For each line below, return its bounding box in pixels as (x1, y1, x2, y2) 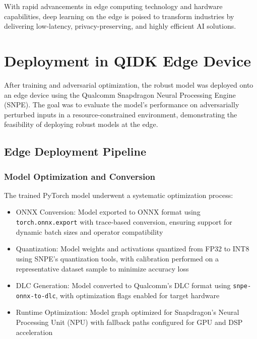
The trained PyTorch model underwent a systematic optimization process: (4, 189, 233, 200)
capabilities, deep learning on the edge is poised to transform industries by (4, 11, 234, 21)
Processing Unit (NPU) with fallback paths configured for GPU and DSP (16, 317, 243, 327)
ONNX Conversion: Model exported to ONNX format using (16, 207, 201, 217)
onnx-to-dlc (16, 292, 56, 300)
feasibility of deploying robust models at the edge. (4, 119, 158, 129)
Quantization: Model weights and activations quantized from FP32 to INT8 (16, 243, 249, 254)
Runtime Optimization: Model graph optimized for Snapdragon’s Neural (16, 307, 239, 317)
